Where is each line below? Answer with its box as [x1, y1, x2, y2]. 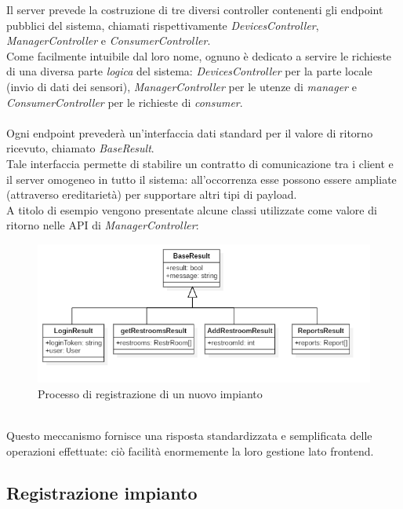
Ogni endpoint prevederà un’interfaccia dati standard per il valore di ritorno [6, 124, 373, 141]
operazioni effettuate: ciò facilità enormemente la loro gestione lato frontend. [6, 442, 374, 459]
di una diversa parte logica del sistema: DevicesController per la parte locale [6, 63, 372, 79]
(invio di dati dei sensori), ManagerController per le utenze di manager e [6, 78, 357, 94]
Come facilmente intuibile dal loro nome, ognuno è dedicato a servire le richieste [6, 47, 392, 64]
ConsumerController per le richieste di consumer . [6, 93, 243, 110]
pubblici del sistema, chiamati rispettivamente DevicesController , [6, 16, 319, 33]
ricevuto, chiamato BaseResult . [6, 140, 154, 156]
